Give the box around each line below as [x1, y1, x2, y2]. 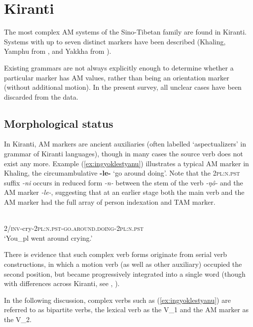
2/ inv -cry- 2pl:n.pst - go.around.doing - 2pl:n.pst [4, 223, 144, 233]
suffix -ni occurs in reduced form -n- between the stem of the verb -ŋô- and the [4, 177, 243, 187]
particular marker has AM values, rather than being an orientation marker [4, 72, 229, 82]
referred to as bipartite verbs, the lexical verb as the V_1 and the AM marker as [4, 304, 249, 315]
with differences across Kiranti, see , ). [4, 278, 120, 289]
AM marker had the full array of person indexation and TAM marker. [4, 197, 216, 207]
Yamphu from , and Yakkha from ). [4, 46, 111, 56]
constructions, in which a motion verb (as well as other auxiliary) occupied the [4, 259, 242, 269]
